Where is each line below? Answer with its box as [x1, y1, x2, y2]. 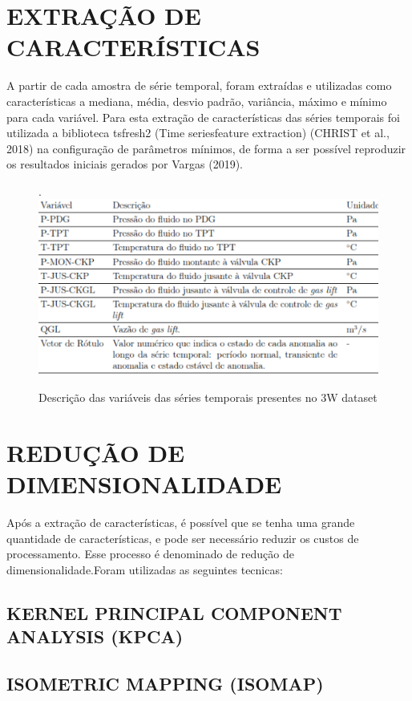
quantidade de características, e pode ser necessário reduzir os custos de [6, 529, 359, 546]
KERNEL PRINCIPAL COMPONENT [6, 600, 342, 625]
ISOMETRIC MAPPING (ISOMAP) [6, 671, 324, 695]
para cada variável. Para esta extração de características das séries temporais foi [6, 108, 400, 125]
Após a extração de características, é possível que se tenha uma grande [6, 513, 355, 530]
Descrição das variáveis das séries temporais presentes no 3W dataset [38, 389, 378, 406]
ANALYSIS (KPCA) [6, 624, 184, 649]
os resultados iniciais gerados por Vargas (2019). [6, 156, 244, 172]
